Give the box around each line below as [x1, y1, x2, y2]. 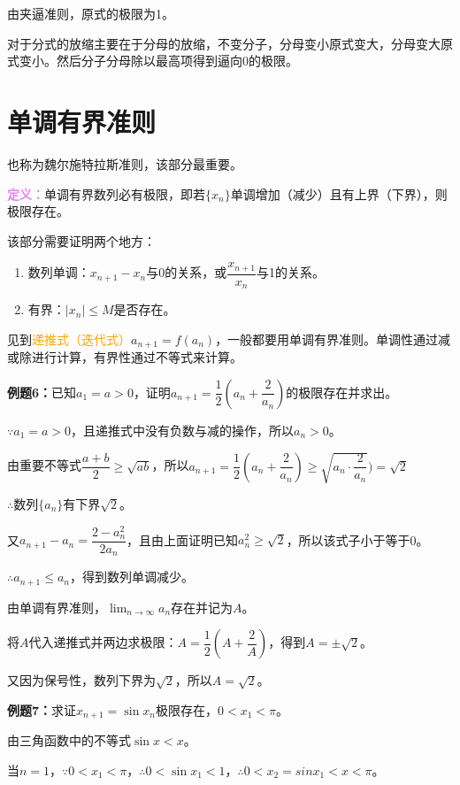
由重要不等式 [7, 456, 81, 474]
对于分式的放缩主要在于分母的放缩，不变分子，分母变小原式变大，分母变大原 [7, 34, 453, 52]
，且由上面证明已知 [126, 530, 239, 549]
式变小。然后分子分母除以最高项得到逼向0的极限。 [7, 51, 298, 70]
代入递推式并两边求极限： [28, 633, 178, 651]
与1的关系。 [256, 263, 325, 281]
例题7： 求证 [7, 700, 77, 719]
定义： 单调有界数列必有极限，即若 [7, 184, 205, 203]
